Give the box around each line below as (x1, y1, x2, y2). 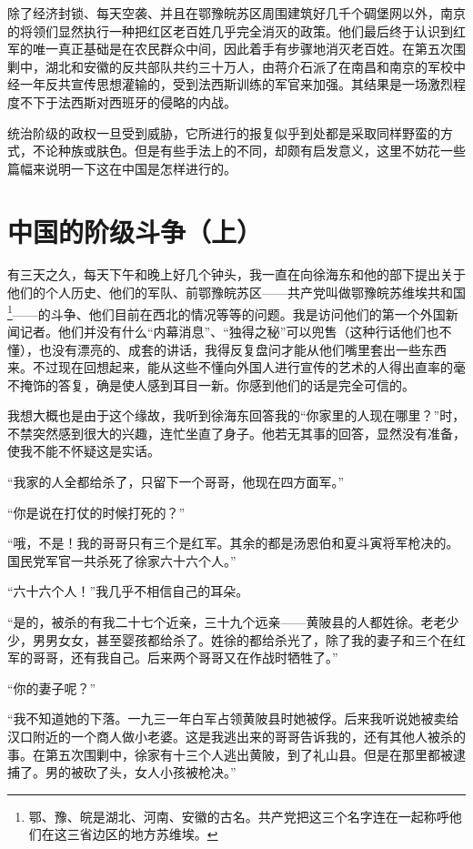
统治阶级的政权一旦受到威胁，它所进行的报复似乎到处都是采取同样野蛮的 (7, 123, 440, 142)
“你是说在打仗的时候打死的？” (7, 502, 186, 521)
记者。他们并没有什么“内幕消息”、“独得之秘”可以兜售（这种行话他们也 (19, 321, 439, 340)
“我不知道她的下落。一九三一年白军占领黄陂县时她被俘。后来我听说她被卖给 (7, 709, 459, 728)
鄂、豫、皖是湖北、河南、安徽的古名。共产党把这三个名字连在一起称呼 (28, 806, 449, 825)
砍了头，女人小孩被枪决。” (83, 763, 236, 782)
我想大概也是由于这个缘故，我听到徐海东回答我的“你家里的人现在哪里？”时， (7, 406, 466, 425)
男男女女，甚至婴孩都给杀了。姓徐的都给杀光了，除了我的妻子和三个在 (32, 630, 453, 649)
